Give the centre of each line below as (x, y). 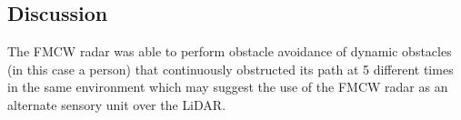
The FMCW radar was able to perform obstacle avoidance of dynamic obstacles (230, 51)
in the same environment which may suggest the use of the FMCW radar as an (228, 87)
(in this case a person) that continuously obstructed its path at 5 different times (230, 69)
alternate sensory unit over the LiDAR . (117, 104)
